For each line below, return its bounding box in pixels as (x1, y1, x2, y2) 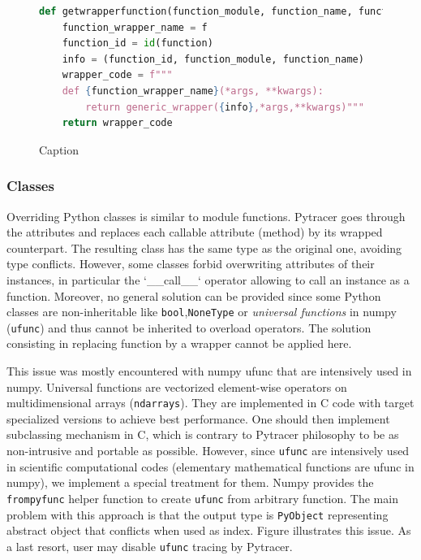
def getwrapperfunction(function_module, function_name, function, (39, 6, 411, 17)
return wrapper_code (62, 117, 173, 129)
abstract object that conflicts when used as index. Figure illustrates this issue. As (6, 522, 411, 539)
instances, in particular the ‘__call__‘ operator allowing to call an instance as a (6, 271, 410, 288)
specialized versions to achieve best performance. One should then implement (6, 410, 390, 427)
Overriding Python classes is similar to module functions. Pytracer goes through (6, 207, 406, 224)
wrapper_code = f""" (62, 69, 173, 81)
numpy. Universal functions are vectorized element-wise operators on (6, 378, 347, 395)
